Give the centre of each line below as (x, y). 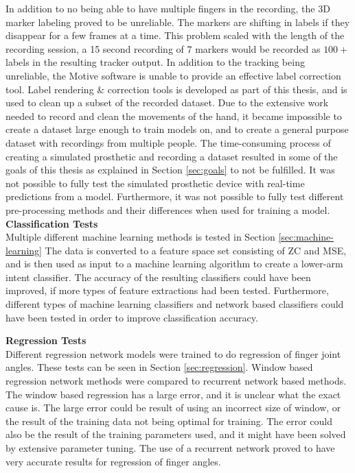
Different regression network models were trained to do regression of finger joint (173, 353)
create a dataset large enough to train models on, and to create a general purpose (177, 129)
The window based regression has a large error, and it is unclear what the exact (173, 394)
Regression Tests (46, 340)
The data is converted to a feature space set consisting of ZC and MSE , (196, 250)
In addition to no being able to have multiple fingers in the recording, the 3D (168, 8)
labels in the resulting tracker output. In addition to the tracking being (155, 62)
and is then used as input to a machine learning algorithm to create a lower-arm (174, 264)
